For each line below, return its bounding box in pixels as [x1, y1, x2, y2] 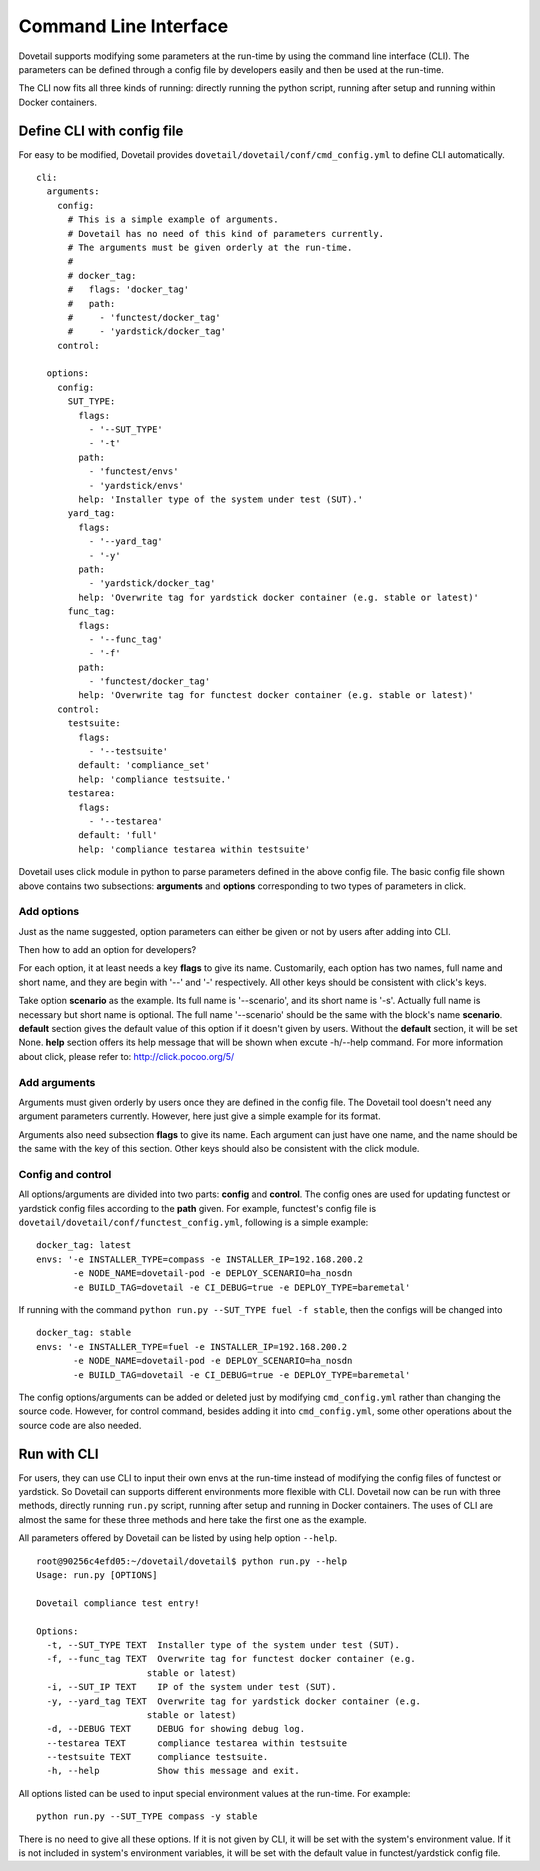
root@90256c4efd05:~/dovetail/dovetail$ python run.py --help [36, 1555, 348, 1567]
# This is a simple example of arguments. [67, 214, 279, 225]
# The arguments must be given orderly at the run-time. [67, 241, 353, 253]
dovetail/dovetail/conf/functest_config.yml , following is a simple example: [18, 1216, 369, 1229]
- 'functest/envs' [88, 466, 179, 477]
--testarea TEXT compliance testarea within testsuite [46, 1737, 348, 1749]
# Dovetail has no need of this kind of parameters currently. [67, 228, 385, 239]
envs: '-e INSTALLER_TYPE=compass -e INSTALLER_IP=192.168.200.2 [36, 1253, 364, 1265]
